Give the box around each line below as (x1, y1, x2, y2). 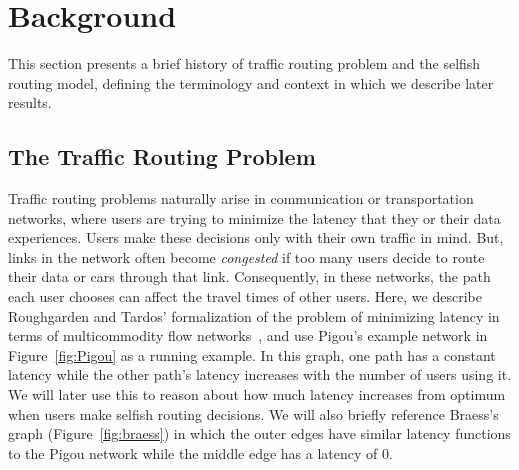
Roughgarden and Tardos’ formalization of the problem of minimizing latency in (8, 305, 500, 326)
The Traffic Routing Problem (8, 141, 316, 172)
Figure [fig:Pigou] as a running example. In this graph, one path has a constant (8, 344, 496, 365)
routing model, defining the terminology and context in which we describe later (8, 72, 494, 93)
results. (8, 92, 52, 113)
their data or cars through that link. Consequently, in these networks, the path (8, 266, 491, 287)
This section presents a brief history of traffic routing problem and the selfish (8, 53, 481, 74)
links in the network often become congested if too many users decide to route (8, 246, 485, 267)
